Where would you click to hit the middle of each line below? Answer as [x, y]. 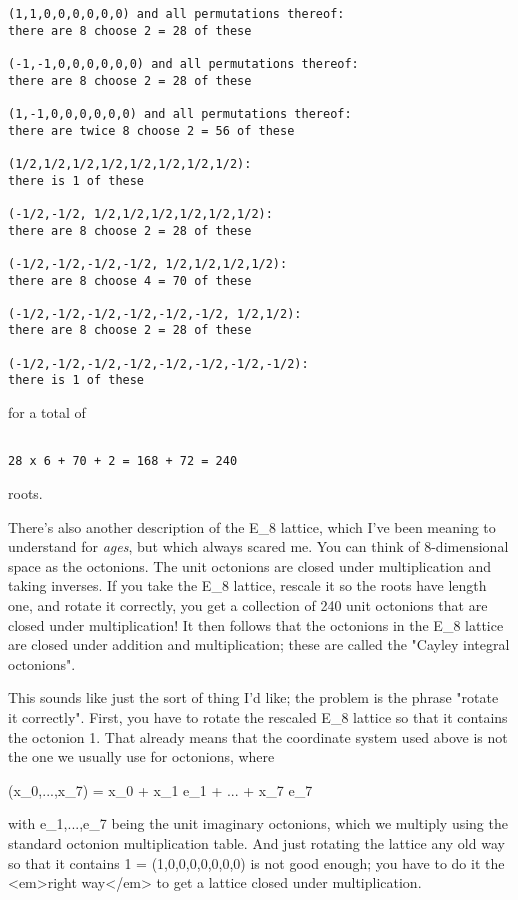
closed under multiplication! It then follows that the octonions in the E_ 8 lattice [256, 624]
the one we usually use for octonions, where [141, 756]
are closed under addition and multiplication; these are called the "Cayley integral [259, 644]
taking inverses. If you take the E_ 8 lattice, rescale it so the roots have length [247, 585]
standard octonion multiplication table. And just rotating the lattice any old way [256, 842]
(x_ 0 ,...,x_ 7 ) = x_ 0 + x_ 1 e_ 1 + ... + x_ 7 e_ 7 [160, 789]
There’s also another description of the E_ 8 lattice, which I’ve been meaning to [252, 526]
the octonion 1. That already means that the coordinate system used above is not [258, 736]
